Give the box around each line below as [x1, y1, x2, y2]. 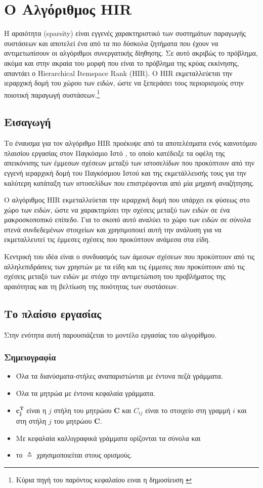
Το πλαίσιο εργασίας [4, 305, 102, 321]
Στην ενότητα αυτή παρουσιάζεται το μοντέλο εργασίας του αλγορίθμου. [4, 329, 217, 340]
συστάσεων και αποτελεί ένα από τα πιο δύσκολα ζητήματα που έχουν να [4, 37, 218, 48]
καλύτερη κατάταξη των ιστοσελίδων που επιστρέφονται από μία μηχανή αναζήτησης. [4, 177, 254, 188]
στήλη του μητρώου [54, 404, 112, 415]
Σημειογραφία [4, 351, 56, 363]
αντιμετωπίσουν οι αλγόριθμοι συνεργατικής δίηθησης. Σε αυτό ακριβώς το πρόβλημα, [4, 48, 258, 58]
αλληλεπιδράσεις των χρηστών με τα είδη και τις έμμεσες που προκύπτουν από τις [4, 261, 245, 271]
